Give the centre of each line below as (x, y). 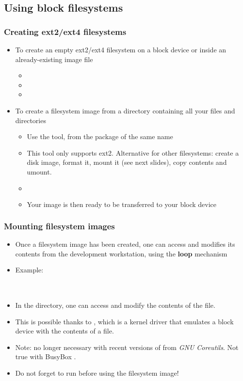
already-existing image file (54, 59)
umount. (39, 171)
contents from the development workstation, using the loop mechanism (121, 253)
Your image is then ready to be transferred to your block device (122, 204)
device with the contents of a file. (65, 331)
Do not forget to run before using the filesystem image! (97, 373)
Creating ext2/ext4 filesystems (65, 31)
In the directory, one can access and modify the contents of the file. (115, 305)
